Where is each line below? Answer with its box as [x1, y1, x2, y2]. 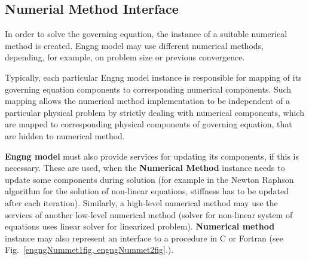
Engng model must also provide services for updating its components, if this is [5, 149, 299, 162]
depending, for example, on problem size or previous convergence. [5, 51, 245, 63]
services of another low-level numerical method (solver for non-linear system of [5, 208, 293, 221]
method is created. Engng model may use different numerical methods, [5, 39, 264, 51]
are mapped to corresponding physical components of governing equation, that [5, 118, 292, 130]
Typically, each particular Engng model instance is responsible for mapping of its [5, 71, 302, 83]
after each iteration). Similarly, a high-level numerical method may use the [5, 196, 278, 209]
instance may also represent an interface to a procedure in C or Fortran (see [5, 231, 283, 244]
